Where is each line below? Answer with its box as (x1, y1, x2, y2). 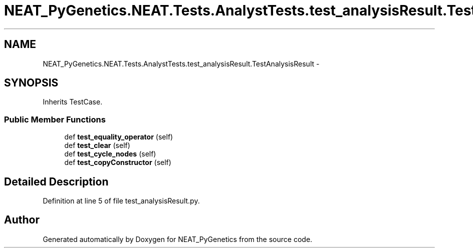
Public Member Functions (4, 114, 106, 124)
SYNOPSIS (4, 76, 59, 89)
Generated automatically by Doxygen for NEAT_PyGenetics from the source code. (43, 234, 313, 243)
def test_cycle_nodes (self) (64, 149, 156, 158)
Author (4, 213, 40, 226)
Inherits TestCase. (43, 97, 103, 106)
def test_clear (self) (64, 141, 130, 150)
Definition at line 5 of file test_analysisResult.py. (43, 196, 200, 205)
